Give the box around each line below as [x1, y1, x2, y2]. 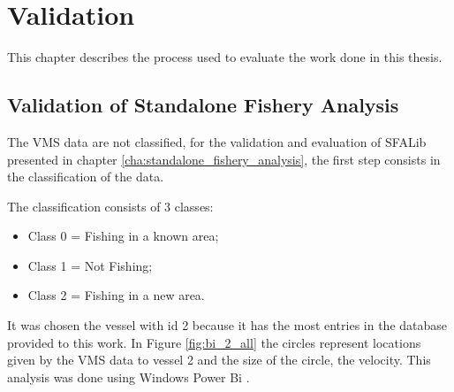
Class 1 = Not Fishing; [27, 256, 153, 274]
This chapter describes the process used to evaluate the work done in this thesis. [7, 48, 443, 66]
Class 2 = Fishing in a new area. [27, 286, 205, 304]
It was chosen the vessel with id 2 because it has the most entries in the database [7, 316, 448, 334]
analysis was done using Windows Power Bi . [7, 367, 250, 386]
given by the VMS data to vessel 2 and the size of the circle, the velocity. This [7, 350, 431, 369]
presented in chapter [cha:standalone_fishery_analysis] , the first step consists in [7, 150, 441, 168]
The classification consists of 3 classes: [7, 196, 214, 215]
